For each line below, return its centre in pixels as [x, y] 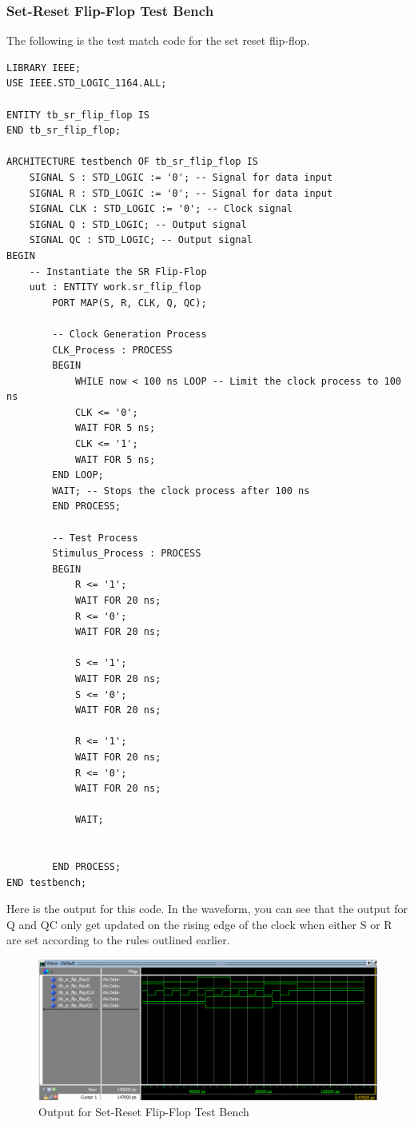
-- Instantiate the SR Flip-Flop [118, 271]
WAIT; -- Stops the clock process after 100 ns [181, 491]
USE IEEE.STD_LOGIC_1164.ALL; [87, 84]
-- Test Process [95, 538]
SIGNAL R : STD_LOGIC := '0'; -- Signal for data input [181, 193]
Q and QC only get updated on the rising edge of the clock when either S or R [199, 924]
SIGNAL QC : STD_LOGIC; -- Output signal [141, 240]
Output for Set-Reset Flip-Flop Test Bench [144, 1112]
